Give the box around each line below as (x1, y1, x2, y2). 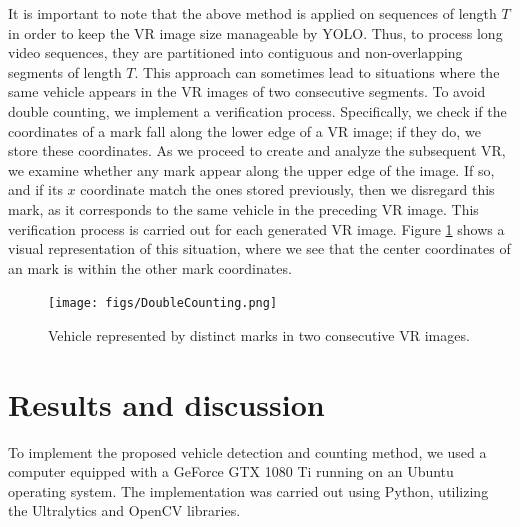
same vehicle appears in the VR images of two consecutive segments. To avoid (8, 81, 486, 102)
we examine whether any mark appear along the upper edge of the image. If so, (8, 159, 495, 180)
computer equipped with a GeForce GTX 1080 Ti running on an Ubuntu (8, 461, 454, 482)
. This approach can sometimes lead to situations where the (134, 61, 500, 82)
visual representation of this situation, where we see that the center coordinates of (8, 238, 511, 259)
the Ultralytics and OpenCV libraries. (8, 500, 241, 521)
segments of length (8, 61, 122, 82)
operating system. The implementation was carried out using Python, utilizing (8, 480, 489, 501)
